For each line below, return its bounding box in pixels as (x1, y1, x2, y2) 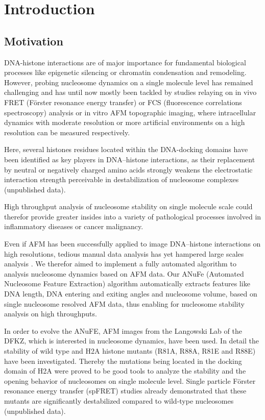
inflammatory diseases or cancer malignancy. (4, 221, 143, 232)
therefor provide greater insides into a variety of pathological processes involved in (4, 211, 261, 221)
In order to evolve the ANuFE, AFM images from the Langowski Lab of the (4, 325, 242, 336)
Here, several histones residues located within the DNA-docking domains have (4, 144, 248, 155)
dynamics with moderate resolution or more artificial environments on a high (4, 117, 245, 128)
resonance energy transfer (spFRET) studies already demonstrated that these (4, 385, 247, 396)
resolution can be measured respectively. (4, 127, 130, 137)
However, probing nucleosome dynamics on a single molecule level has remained (4, 77, 253, 87)
